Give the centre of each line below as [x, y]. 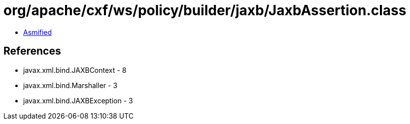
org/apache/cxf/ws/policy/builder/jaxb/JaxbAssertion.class [205, 10]
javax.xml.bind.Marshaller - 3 [70, 85]
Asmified [38, 32]
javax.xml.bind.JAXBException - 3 [78, 100]
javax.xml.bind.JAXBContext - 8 [75, 70]
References [32, 51]
